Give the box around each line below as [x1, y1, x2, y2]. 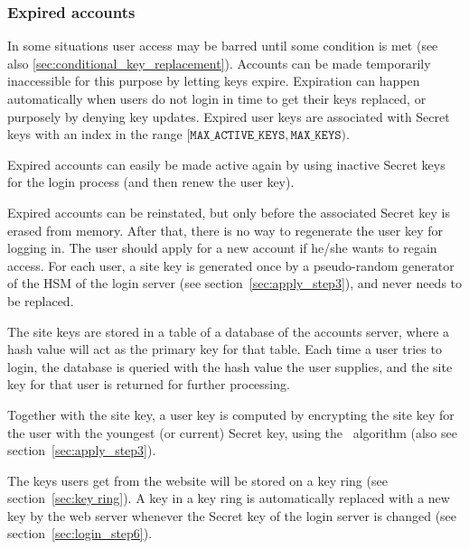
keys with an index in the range [7, 125, 183, 144]
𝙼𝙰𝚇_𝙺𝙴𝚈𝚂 [290, 129, 342, 143]
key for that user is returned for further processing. [7, 375, 290, 394]
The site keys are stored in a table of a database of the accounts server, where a [7, 321, 450, 340]
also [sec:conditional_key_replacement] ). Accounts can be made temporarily [7, 53, 431, 72]
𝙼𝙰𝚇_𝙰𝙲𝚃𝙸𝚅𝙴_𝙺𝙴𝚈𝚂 [190, 129, 286, 143]
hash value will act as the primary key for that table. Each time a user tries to [7, 340, 442, 358]
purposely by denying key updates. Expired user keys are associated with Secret [7, 107, 450, 126]
